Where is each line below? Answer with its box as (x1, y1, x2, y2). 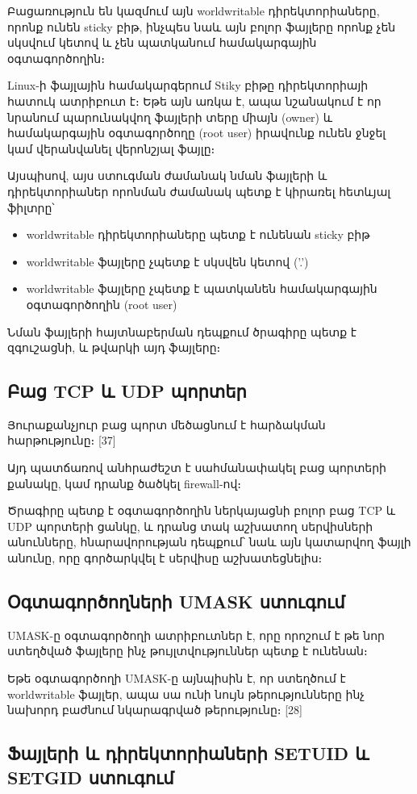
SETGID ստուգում (7, 764, 174, 789)
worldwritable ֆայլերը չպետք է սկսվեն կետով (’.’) (26, 253, 309, 270)
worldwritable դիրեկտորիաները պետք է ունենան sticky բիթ (26, 226, 370, 243)
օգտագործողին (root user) (26, 295, 177, 312)
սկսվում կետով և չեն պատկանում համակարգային (7, 34, 317, 51)
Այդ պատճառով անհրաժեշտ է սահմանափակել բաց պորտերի (7, 459, 386, 476)
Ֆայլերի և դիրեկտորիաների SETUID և (7, 741, 369, 766)
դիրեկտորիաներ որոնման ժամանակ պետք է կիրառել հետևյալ (7, 182, 391, 199)
